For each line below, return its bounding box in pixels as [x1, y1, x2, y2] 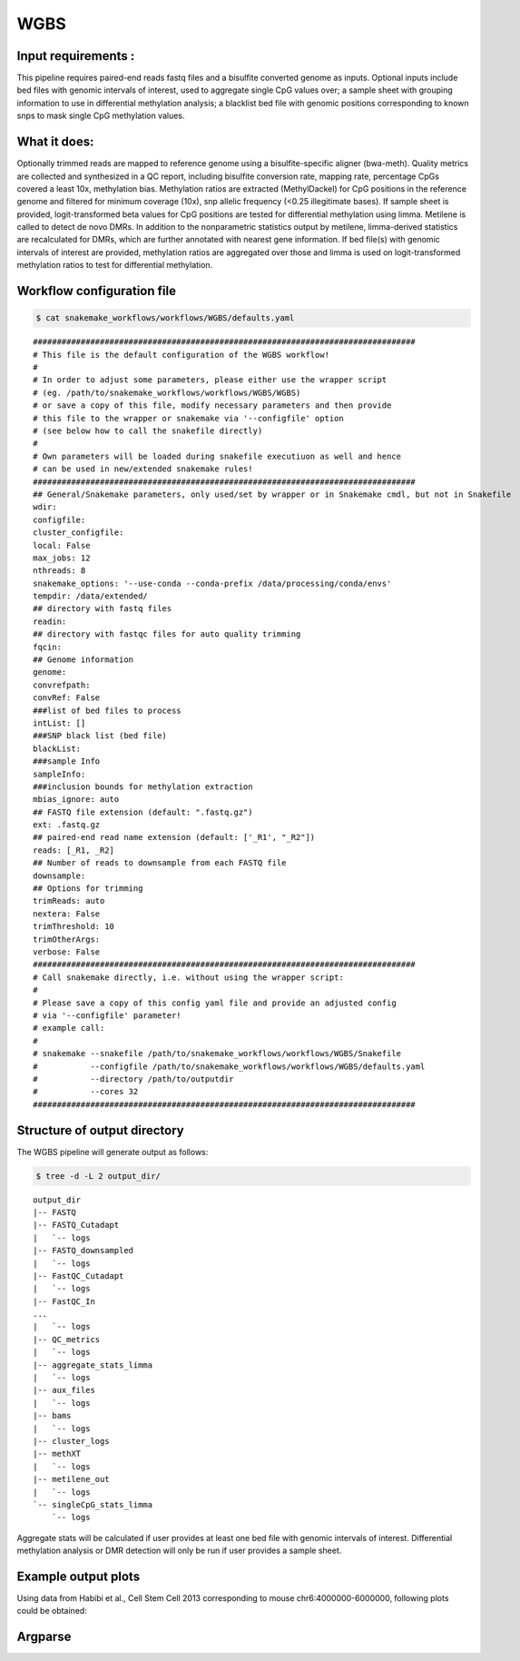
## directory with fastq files [33, 604, 172, 614]
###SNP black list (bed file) [33, 731, 168, 741]
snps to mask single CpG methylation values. [16, 110, 185, 122]
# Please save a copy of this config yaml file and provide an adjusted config [33, 997, 397, 1008]
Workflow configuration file [16, 283, 177, 299]
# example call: [33, 1023, 105, 1033]
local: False [33, 540, 91, 550]
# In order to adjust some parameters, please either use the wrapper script [33, 375, 388, 385]
